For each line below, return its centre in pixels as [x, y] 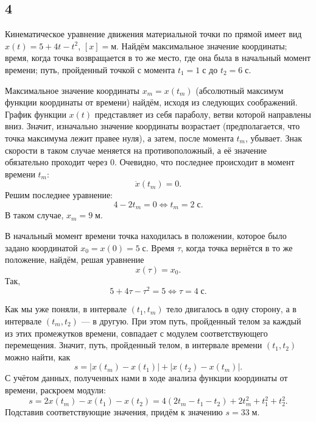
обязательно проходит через [56, 162]
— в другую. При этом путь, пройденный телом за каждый [191, 321]
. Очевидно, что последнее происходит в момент [204, 162]
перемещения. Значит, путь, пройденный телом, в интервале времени [134, 345]
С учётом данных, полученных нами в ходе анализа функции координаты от [146, 378]
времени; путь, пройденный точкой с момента [90, 69]
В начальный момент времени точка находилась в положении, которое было [146, 235]
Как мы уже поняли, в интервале [66, 309]
